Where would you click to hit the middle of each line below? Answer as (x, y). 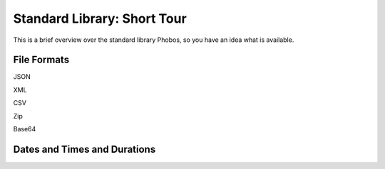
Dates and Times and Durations (84, 149)
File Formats (41, 60)
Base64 (25, 129)
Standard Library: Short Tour (100, 18)
